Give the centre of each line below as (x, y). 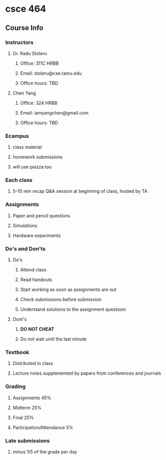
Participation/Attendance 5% (43, 427)
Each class (19, 180)
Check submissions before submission (61, 300)
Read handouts (36, 280)
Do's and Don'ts (25, 248)
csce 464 (26, 9)
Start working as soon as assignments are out (68, 290)
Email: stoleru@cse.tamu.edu (51, 73)
